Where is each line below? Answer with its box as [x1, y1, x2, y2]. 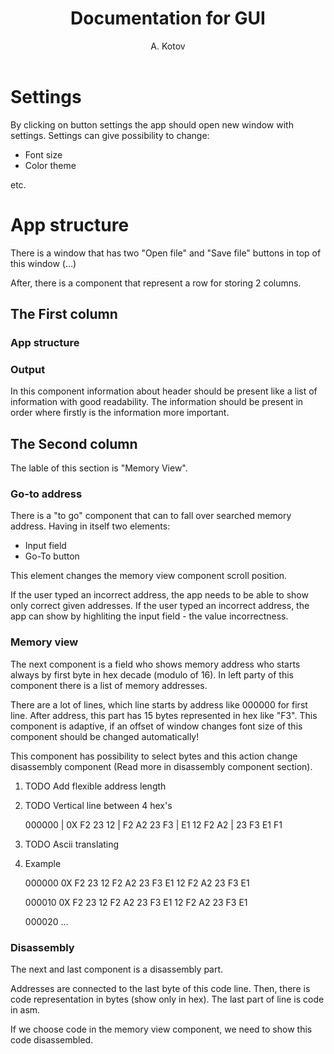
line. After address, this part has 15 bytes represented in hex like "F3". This [10, 709, 318, 721]
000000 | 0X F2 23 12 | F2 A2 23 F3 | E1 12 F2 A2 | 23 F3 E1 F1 [24, 818, 283, 831]
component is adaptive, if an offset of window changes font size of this [10, 720, 303, 732]
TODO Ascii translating [24, 838, 120, 850]
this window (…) [10, 257, 77, 269]
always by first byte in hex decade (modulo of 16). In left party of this [10, 668, 294, 681]
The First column [10, 306, 118, 323]
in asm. [10, 1003, 41, 1016]
